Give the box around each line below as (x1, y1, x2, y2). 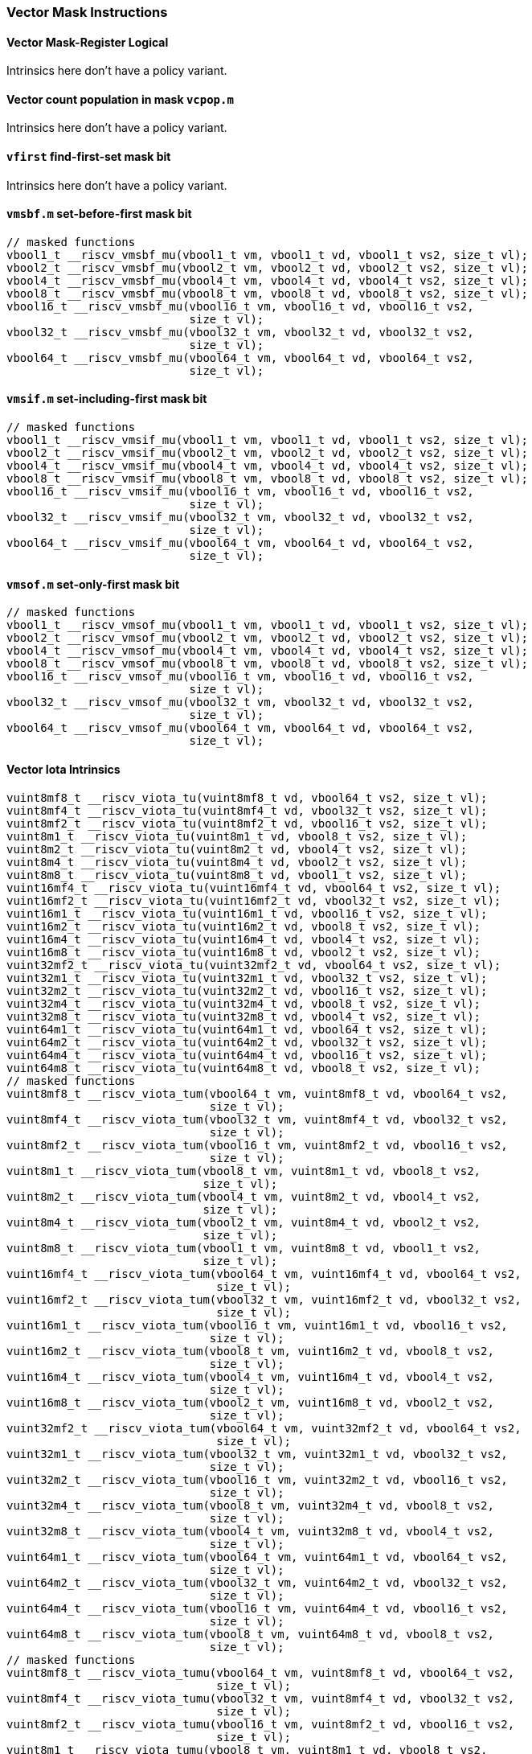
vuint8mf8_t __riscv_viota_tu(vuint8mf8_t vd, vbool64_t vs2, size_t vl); (6, 791, 488, 804)
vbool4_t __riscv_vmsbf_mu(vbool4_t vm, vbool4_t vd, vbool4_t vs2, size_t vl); (6, 273, 529, 287)
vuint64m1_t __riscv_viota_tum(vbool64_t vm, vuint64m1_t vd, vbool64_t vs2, (6, 1550, 508, 1563)
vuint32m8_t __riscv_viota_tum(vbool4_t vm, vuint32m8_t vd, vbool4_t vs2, (6, 1524, 494, 1538)
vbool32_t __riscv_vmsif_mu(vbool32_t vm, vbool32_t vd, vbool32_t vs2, (6, 511, 474, 524)
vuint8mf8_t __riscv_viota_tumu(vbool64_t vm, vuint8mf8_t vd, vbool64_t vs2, (6, 1666, 515, 1679)
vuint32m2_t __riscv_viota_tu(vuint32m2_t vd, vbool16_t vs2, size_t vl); (6, 984, 488, 997)
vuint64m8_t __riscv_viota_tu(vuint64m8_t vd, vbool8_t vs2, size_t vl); (6, 1061, 481, 1074)
